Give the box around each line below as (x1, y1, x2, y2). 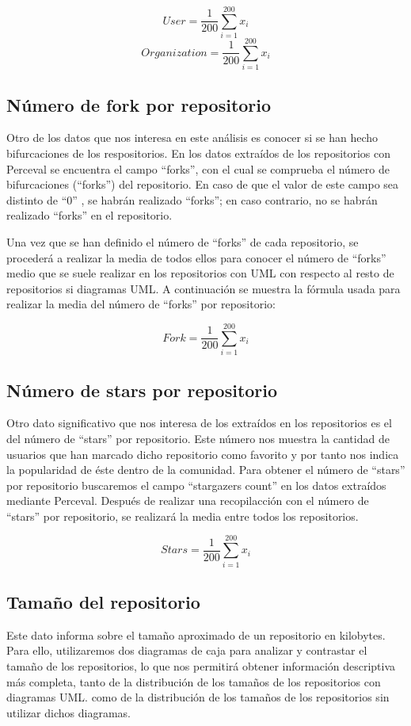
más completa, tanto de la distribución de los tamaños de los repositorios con (6, 673, 381, 690)
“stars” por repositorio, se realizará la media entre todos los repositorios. (6, 507, 359, 524)
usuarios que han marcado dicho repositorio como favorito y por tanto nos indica (6, 445, 399, 462)
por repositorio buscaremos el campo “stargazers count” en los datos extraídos (6, 476, 386, 493)
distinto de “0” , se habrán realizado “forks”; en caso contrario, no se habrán (6, 191, 378, 208)
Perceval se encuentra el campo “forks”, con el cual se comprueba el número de (6, 160, 390, 177)
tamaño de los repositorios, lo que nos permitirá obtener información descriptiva (6, 657, 396, 674)
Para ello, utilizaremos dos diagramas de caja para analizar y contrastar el (6, 642, 367, 659)
